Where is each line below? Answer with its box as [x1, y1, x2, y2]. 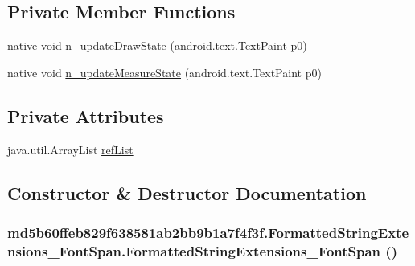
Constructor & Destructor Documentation [7, 180, 367, 205]
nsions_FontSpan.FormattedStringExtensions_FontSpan [7, 240, 381, 260]
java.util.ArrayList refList [7, 141, 134, 158]
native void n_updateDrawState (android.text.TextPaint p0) [7, 37, 307, 54]
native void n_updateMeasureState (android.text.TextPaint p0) [7, 63, 322, 80]
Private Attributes [7, 103, 164, 128]
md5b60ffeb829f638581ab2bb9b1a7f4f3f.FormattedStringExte [7, 222, 409, 242]
